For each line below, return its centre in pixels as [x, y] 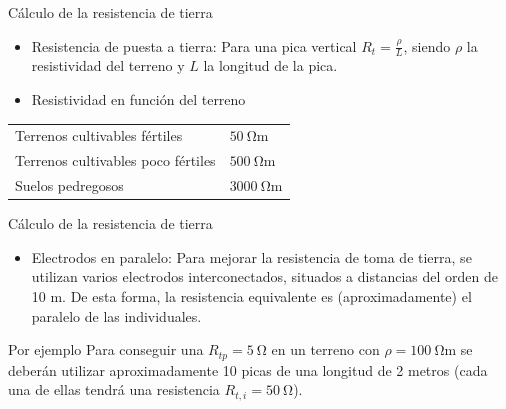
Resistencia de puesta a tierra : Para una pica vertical [194, 45]
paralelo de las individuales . [116, 315]
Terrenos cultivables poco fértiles [115, 160]
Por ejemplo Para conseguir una [106, 349]
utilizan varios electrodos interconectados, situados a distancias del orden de [264, 276]
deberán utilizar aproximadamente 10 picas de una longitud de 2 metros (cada [248, 369]
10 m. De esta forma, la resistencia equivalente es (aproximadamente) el [251, 295]
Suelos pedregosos [69, 185]
